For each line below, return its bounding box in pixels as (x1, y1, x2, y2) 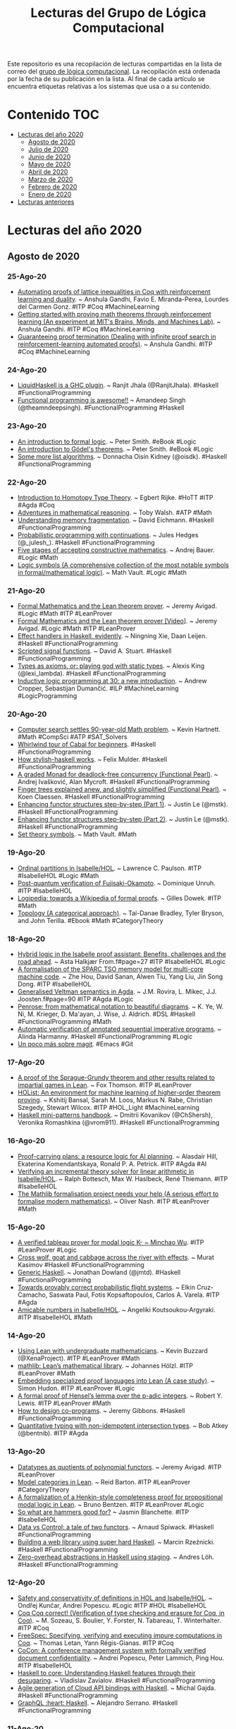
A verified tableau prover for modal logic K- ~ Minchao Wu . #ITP (17, 1238, 204, 1246)
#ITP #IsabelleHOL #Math (17, 1313, 93, 1321)
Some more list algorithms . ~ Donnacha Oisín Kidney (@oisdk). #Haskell (17, 452, 228, 460)
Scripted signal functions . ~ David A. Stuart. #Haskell (17, 647, 172, 655)
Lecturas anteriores (17, 197, 75, 206)
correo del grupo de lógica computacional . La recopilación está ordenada (7, 67, 221, 75)
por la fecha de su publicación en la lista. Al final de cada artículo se (7, 75, 205, 83)
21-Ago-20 (7, 585, 46, 595)
